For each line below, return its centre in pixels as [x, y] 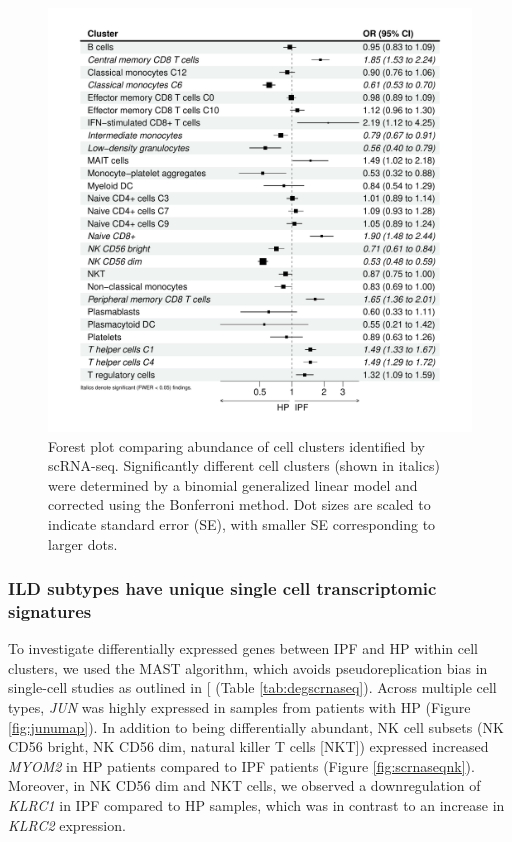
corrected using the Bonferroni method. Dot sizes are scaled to [239, 504]
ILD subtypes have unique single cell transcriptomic [222, 588]
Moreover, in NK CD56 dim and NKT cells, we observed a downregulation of [244, 785]
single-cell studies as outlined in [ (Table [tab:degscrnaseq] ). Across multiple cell [252, 687]
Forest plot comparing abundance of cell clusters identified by [237, 445]
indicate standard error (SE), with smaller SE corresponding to [242, 523]
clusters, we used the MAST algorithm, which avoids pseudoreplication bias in [248, 667]
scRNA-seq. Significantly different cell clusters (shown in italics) [244, 465]
